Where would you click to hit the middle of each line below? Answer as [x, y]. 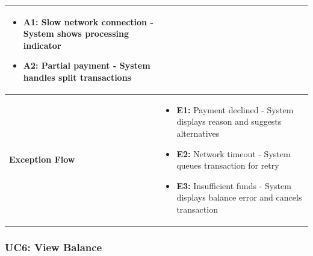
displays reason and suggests [229, 121]
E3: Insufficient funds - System [234, 185]
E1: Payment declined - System [235, 109]
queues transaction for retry [228, 165]
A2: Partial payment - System [87, 65]
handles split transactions [77, 77]
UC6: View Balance [54, 247]
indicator [42, 45]
